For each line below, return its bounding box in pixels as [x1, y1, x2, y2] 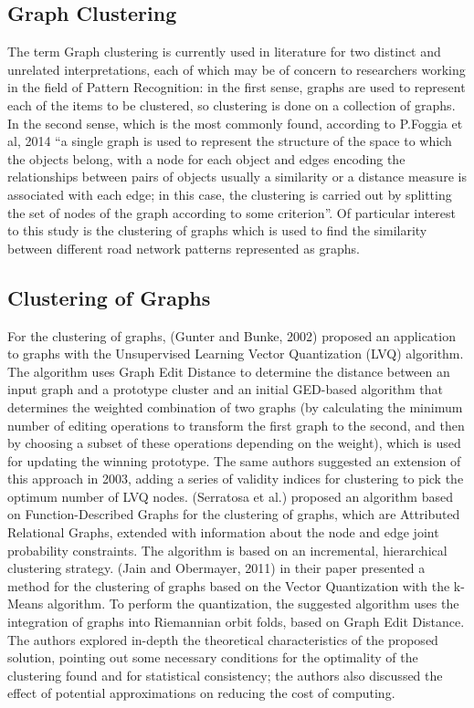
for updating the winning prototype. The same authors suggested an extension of [7, 451, 461, 470]
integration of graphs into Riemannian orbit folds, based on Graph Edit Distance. [7, 612, 465, 631]
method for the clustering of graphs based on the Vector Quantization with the [7, 576, 450, 595]
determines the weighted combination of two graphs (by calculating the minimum [7, 397, 463, 416]
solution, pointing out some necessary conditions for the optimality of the [7, 648, 418, 667]
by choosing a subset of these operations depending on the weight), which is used [7, 433, 461, 453]
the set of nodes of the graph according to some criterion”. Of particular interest [7, 203, 456, 222]
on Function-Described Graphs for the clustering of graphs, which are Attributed [7, 505, 460, 524]
